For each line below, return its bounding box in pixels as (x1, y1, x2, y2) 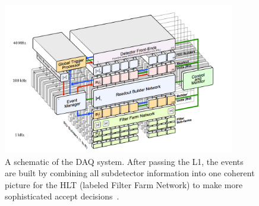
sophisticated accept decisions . (5, 190, 119, 202)
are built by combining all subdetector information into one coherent (5, 167, 255, 179)
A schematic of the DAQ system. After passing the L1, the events (5, 155, 244, 167)
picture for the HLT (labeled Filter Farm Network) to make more (5, 178, 243, 191)
